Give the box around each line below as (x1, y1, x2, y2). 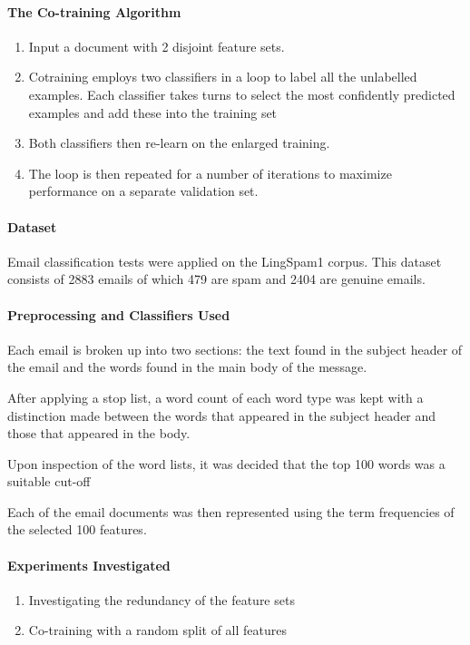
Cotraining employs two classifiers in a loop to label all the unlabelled (28, 67, 417, 86)
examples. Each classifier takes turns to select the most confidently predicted (28, 84, 455, 103)
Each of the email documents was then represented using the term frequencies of (7, 502, 455, 521)
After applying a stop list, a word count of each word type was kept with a (7, 387, 424, 406)
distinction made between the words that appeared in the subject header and (7, 406, 436, 425)
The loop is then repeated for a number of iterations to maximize (28, 163, 392, 182)
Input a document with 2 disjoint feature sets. (28, 36, 285, 55)
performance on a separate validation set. (28, 181, 259, 200)
